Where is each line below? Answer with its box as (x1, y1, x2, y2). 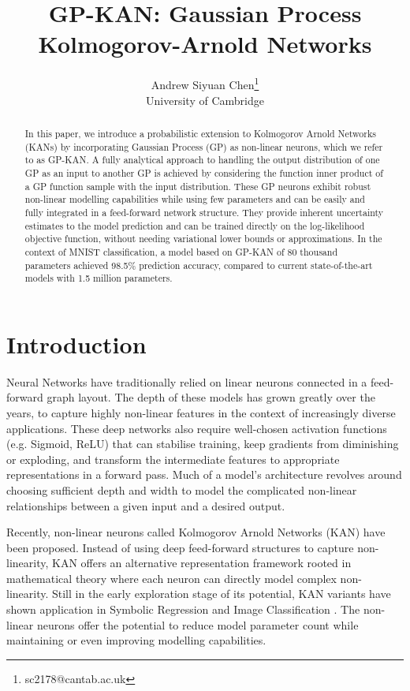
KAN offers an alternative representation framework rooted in (52, 555, 352, 571)
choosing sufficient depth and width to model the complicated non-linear (6, 481, 357, 498)
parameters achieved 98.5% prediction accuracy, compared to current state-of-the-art (24, 258, 373, 271)
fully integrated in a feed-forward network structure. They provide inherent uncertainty (24, 205, 384, 219)
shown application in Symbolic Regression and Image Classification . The (6, 601, 360, 618)
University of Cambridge (146, 92, 264, 108)
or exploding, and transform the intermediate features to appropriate (6, 450, 340, 467)
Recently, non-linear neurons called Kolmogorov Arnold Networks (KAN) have (6, 524, 386, 540)
